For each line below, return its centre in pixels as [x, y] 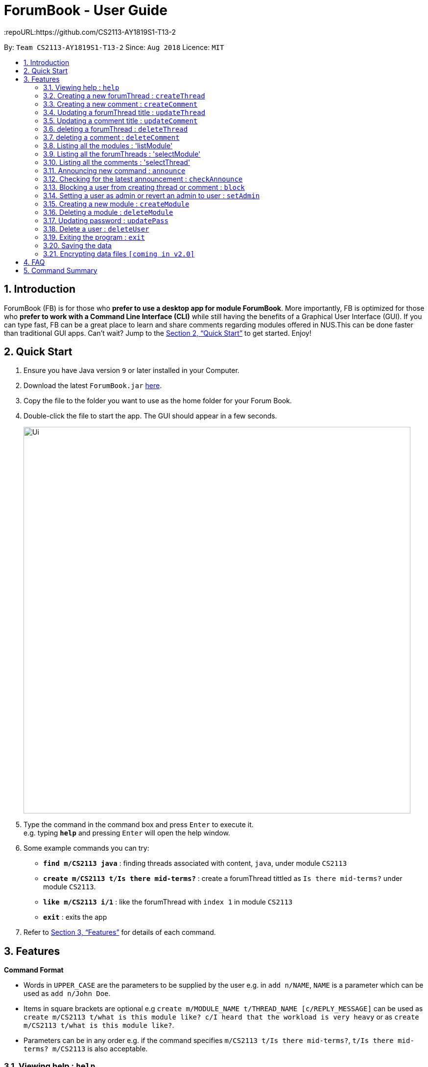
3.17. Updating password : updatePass [106, 220]
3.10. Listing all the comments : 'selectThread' [117, 162]
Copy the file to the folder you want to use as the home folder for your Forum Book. [158, 401]
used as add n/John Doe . [67, 994]
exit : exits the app [75, 917]
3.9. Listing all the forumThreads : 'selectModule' [122, 154]
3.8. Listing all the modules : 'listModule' [108, 145]
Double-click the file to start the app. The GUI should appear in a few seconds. [150, 416]
